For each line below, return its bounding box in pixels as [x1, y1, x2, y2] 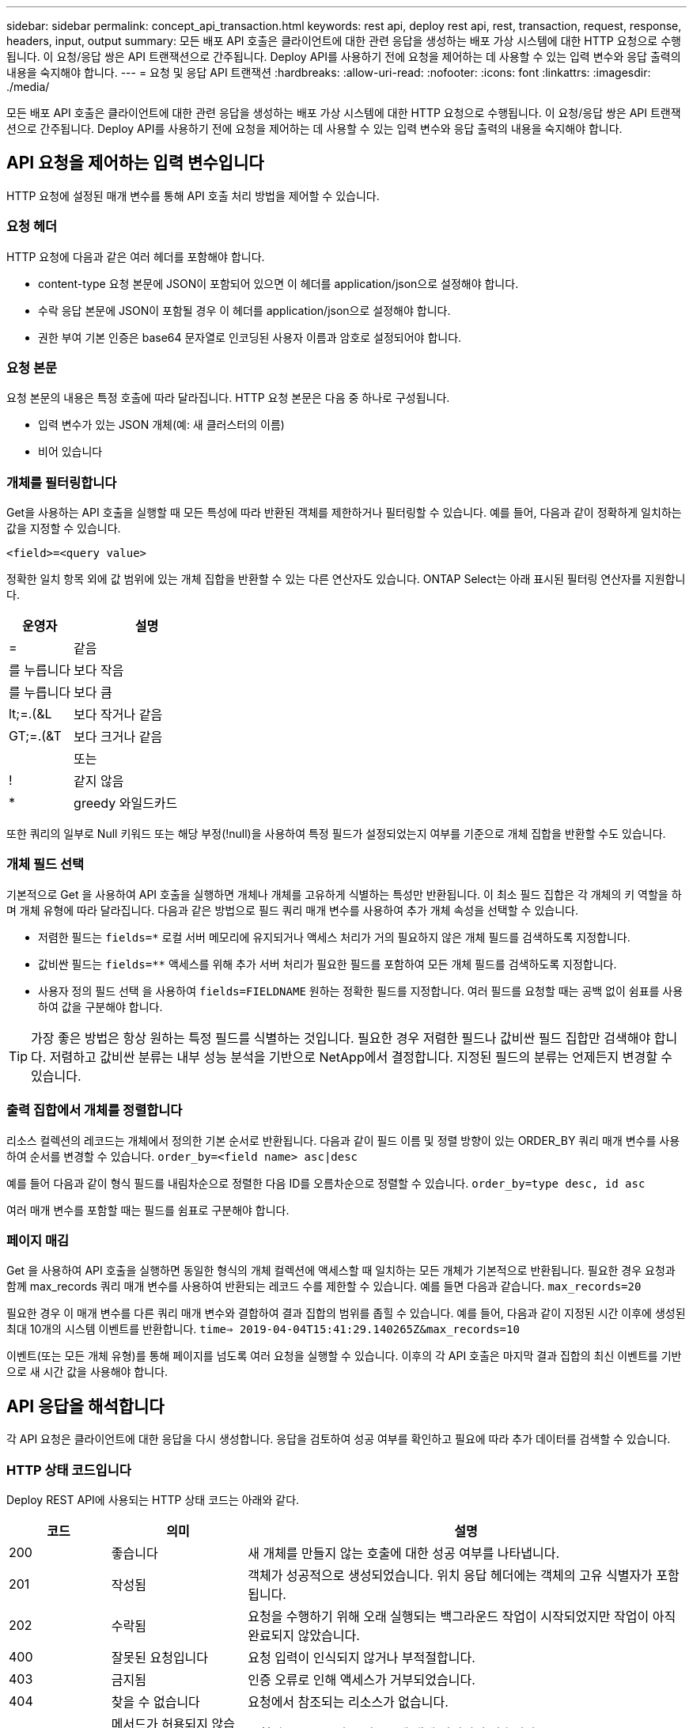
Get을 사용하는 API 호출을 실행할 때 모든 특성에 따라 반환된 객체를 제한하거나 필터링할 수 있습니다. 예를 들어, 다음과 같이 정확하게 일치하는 [6, 506, 682, 520]
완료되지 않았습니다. [248, 1627, 360, 1643]
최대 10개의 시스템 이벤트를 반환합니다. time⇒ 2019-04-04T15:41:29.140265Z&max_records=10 [6, 1322, 520, 1336]
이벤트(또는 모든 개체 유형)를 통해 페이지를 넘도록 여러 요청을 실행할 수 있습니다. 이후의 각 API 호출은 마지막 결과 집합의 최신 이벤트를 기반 [6, 1349, 682, 1363]
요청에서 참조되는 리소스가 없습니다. [248, 1693, 449, 1710]
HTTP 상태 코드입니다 [6, 1461, 131, 1478]
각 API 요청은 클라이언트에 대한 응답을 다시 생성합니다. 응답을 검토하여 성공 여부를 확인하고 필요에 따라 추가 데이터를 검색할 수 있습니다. [6, 1432, 671, 1446]
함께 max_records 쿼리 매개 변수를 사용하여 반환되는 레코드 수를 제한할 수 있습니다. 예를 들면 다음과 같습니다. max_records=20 [6, 1279, 642, 1294]
